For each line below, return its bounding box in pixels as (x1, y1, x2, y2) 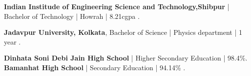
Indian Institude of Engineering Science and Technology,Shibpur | (4, 1, 230, 11)
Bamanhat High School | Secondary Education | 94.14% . (4, 62, 186, 72)
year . (4, 36, 21, 46)
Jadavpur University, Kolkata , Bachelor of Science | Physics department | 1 (4, 27, 243, 37)
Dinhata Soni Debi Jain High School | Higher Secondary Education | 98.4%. (4, 53, 248, 63)
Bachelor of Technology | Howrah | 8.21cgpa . (4, 11, 140, 21)
